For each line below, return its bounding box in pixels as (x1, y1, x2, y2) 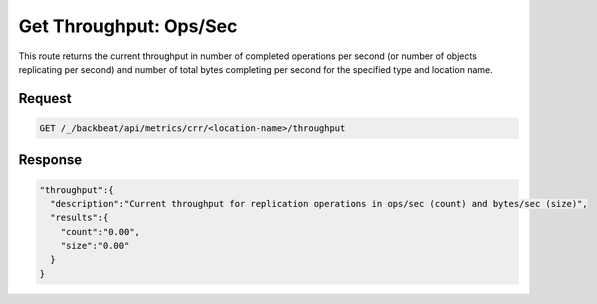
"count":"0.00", (60, 226, 140, 237)
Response (18, 151, 83, 169)
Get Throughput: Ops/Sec (18, 15, 238, 37)
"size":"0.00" (60, 240, 130, 252)
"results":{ (50, 212, 109, 224)
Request (18, 90, 72, 107)
